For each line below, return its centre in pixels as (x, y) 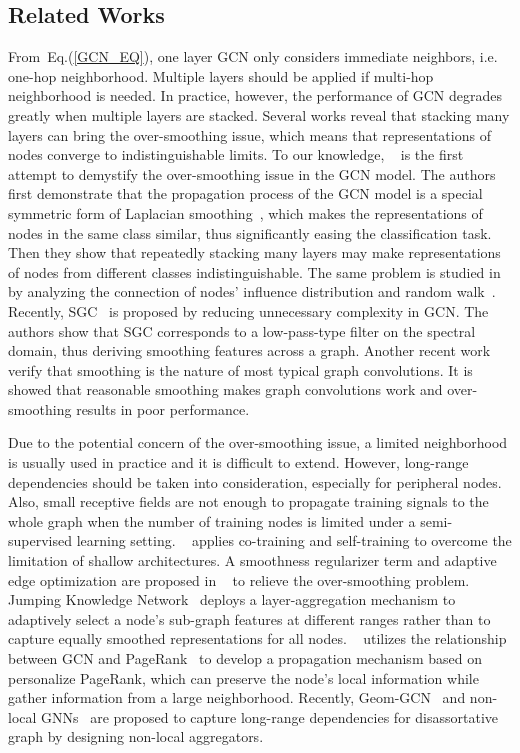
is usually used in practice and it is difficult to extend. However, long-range (238, 462)
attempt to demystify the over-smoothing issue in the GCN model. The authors (252, 173)
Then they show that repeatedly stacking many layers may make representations (254, 252)
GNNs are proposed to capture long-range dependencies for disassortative (270, 716)
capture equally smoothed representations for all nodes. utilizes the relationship (257, 638)
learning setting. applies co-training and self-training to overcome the (294, 540)
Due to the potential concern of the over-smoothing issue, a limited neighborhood (258, 442)
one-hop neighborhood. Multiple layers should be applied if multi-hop (221, 75)
